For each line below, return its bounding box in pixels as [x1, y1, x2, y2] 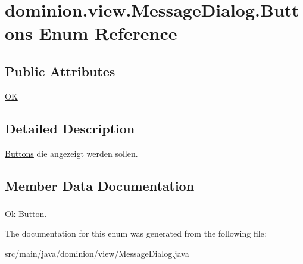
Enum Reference [39, 21, 177, 45]
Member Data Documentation [5, 176, 195, 194]
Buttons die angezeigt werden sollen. [5, 147, 138, 159]
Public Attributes [5, 61, 115, 80]
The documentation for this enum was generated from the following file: [5, 227, 267, 240]
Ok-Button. [5, 207, 47, 219]
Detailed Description [5, 119, 135, 137]
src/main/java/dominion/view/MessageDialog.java [5, 247, 189, 260]
